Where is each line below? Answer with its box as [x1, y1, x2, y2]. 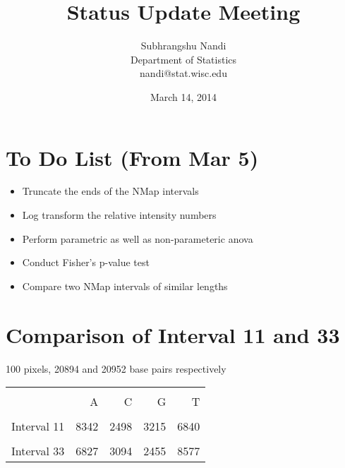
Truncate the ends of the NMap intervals [22, 184, 199, 198]
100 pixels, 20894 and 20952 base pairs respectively [6, 361, 226, 376]
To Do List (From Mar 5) [6, 143, 259, 172]
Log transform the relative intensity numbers [22, 208, 217, 222]
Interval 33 [11, 443, 65, 460]
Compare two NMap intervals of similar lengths [22, 278, 228, 293]
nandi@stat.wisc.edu [140, 66, 227, 80]
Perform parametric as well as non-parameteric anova [22, 231, 253, 246]
